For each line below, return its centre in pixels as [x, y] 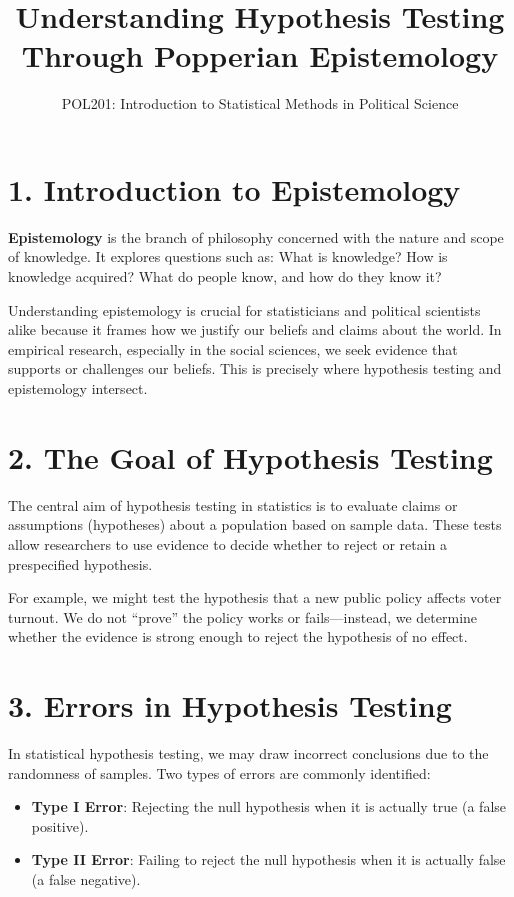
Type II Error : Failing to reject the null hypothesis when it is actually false [268, 859]
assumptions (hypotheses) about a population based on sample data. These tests [255, 524]
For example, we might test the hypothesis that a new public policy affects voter [255, 597]
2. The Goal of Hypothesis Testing [250, 456]
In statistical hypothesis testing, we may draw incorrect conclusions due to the [248, 753]
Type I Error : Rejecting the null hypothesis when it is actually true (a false [269, 806]
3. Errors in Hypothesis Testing [230, 705]
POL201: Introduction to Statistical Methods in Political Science [260, 103]
